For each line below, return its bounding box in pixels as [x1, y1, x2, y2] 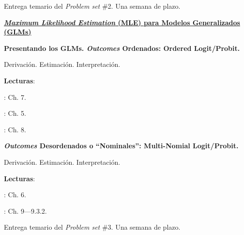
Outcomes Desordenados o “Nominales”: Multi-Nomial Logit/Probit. [4, 141, 239, 151]
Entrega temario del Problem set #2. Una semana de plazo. [4, 1, 181, 11]
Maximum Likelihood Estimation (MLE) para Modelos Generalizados [4, 17, 240, 27]
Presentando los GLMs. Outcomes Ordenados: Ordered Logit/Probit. [4, 43, 240, 53]
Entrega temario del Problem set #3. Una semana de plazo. [4, 222, 181, 232]
